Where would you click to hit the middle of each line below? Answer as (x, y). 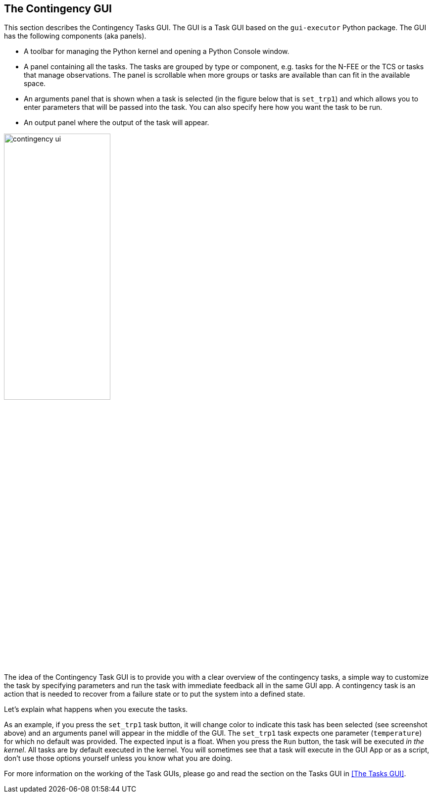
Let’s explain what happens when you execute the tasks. (96, 709)
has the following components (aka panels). (75, 36)
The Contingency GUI (58, 9)
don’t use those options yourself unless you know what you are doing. (118, 758)
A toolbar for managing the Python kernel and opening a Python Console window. (157, 51)
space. (35, 84)
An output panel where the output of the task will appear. (117, 123)
